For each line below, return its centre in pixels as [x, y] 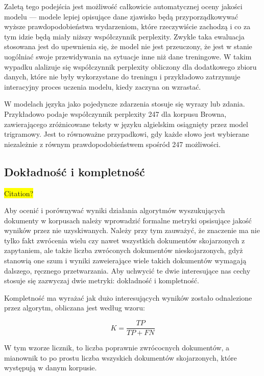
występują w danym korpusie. [51, 368]
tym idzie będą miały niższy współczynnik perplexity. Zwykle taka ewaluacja [124, 36]
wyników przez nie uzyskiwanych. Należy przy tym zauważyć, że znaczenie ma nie [132, 230]
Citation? [19, 193]
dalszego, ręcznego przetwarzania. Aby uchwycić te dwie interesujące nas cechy [127, 270]
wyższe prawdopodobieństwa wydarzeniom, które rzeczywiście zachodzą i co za [127, 26]
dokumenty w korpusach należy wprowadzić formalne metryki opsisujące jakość [128, 220]
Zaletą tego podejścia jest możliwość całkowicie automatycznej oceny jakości [123, 6]
